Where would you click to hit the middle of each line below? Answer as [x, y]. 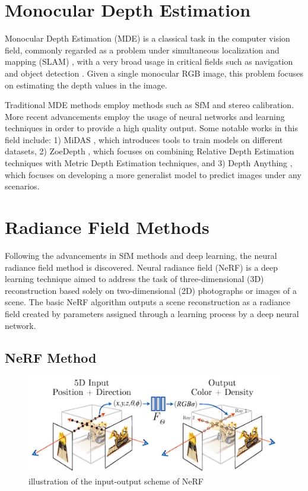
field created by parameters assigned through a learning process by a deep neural [152, 313]
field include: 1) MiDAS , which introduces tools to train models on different [144, 139]
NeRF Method [51, 357]
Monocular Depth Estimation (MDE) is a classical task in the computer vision [147, 38]
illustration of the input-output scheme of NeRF [116, 481]
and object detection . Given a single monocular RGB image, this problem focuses [154, 73]
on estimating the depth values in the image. [86, 85]
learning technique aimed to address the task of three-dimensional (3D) [134, 279]
